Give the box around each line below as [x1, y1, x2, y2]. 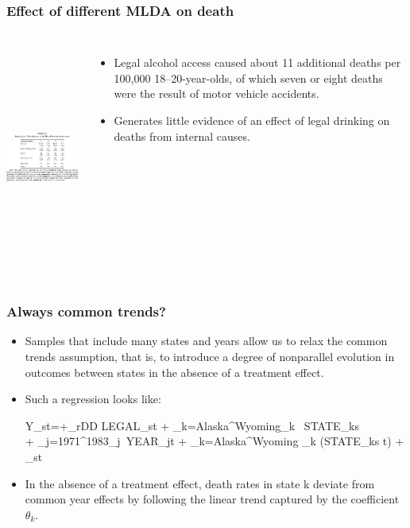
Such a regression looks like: [25, 390, 161, 407]
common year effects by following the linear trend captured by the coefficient [25, 491, 400, 507]
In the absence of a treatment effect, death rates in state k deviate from [25, 475, 375, 491]
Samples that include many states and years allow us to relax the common [25, 332, 388, 349]
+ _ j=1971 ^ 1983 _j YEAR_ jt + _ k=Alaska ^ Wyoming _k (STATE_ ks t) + [25, 433, 404, 449]
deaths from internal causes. [114, 127, 250, 144]
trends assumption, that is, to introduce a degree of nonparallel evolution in [25, 348, 395, 365]
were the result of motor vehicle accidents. [114, 85, 319, 102]
